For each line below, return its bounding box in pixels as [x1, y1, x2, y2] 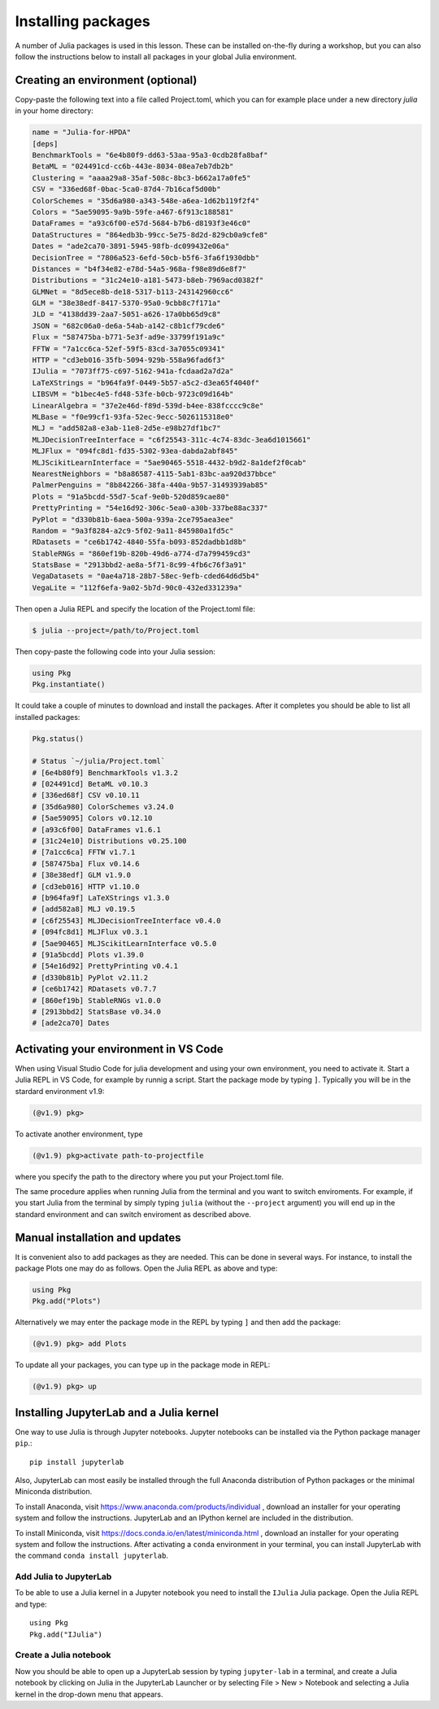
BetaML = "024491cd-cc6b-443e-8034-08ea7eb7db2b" [32, 162, 234, 171]
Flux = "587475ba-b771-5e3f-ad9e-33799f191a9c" [32, 333, 225, 342]
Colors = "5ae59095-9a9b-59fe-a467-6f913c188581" [32, 207, 234, 216]
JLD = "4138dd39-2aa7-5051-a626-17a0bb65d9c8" [32, 310, 221, 319]
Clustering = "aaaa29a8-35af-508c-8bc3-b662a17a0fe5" [32, 173, 251, 182]
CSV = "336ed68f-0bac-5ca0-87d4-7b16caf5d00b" [32, 185, 221, 194]
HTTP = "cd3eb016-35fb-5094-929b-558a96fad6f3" [32, 355, 225, 365]
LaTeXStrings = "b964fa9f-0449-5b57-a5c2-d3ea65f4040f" [32, 378, 260, 387]
